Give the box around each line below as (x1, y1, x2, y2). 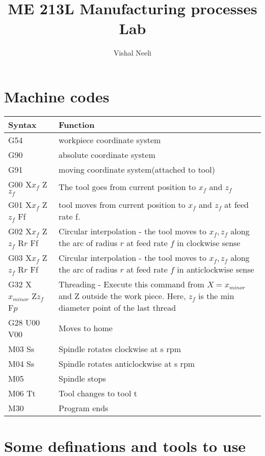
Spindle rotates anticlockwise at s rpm (59, 357, 195, 369)
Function (59, 118, 95, 130)
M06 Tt (8, 387, 36, 399)
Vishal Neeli (114, 47, 151, 58)
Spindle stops (59, 372, 106, 384)
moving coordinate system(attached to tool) (59, 163, 215, 175)
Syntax (8, 118, 37, 130)
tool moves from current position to (59, 198, 185, 210)
